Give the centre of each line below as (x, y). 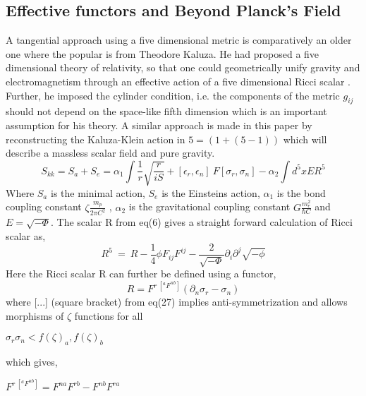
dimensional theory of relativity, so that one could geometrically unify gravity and (183, 67)
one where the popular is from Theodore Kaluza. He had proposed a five (163, 53)
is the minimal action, (98, 192)
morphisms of (35, 315)
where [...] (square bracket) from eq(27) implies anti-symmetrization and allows (177, 302)
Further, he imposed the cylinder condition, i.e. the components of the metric (173, 95)
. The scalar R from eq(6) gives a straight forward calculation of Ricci (202, 222)
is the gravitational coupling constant (209, 206)
